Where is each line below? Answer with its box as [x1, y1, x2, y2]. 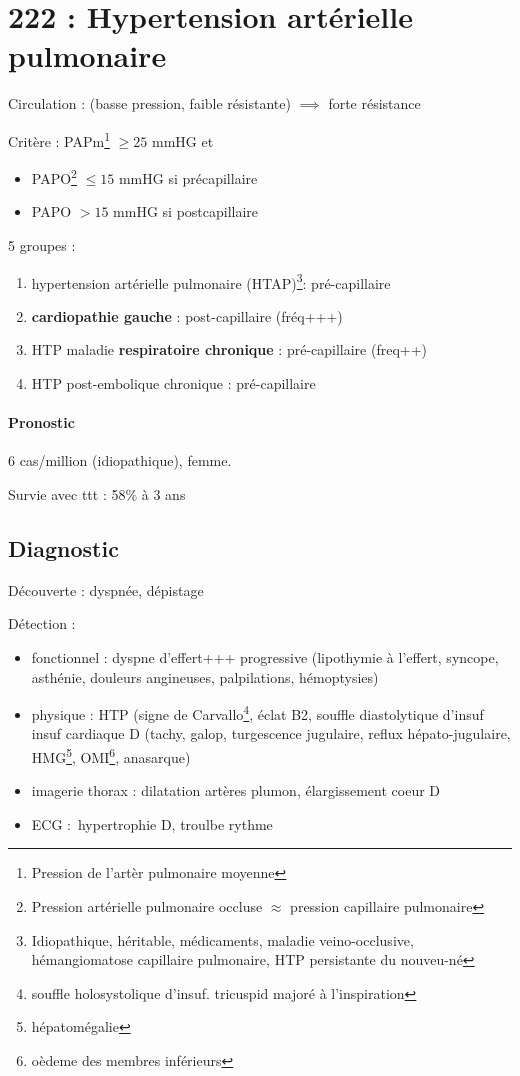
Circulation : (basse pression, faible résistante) [8, 93, 291, 114]
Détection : [8, 613, 76, 634]
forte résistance [328, 93, 421, 114]
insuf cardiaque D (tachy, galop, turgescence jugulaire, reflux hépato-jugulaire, [31, 723, 511, 744]
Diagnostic [8, 533, 119, 563]
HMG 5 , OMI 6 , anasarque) [31, 744, 191, 767]
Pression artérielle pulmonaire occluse [31, 896, 263, 917]
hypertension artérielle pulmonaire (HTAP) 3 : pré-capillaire [31, 269, 391, 293]
